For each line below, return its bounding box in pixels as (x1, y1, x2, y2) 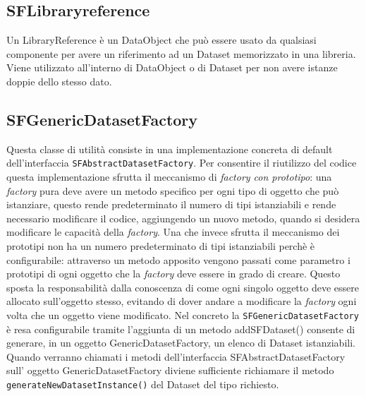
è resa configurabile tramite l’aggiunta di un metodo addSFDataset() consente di (6, 321, 355, 336)
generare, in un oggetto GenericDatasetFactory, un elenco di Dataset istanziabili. (6, 335, 355, 350)
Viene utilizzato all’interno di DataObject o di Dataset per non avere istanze (6, 60, 338, 75)
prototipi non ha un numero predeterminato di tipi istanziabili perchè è (6, 239, 315, 253)
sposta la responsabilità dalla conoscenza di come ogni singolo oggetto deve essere (6, 280, 359, 294)
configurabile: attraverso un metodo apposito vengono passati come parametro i (6, 252, 350, 267)
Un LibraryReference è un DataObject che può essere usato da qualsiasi (6, 32, 317, 47)
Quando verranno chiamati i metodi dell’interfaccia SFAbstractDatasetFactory (6, 349, 346, 364)
